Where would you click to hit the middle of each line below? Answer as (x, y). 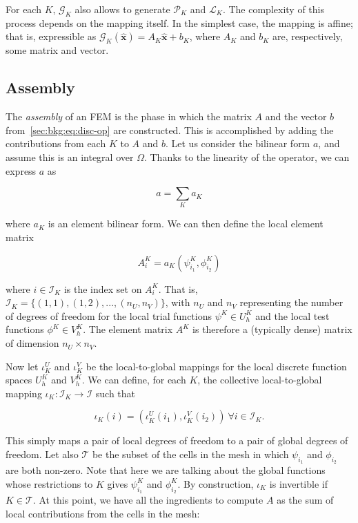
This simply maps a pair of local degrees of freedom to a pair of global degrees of (177, 440)
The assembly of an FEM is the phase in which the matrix (129, 116)
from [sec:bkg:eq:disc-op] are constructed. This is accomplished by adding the (170, 130)
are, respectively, (308, 36)
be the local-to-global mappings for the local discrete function (216, 366)
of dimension (32, 343)
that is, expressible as (51, 36)
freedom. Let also (42, 454)
